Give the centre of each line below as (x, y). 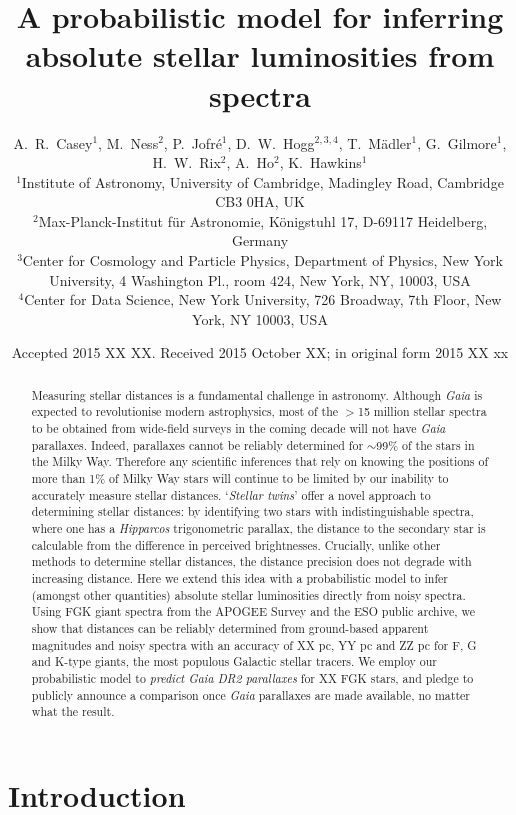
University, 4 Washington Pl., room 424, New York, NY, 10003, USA (260, 279)
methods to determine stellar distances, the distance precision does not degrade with (251, 561)
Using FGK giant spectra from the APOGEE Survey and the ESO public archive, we (253, 611)
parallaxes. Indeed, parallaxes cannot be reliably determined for (197, 444)
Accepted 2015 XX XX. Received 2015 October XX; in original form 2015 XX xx (260, 352)
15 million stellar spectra (422, 411)
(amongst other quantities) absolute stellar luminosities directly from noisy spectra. (248, 594)
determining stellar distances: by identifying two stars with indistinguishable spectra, (252, 511)
